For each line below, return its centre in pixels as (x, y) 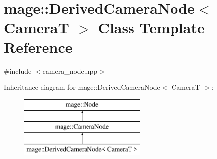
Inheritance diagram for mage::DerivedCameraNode (82, 87)
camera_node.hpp (70, 70)
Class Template (151, 27)
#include (18, 70)
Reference (38, 47)
